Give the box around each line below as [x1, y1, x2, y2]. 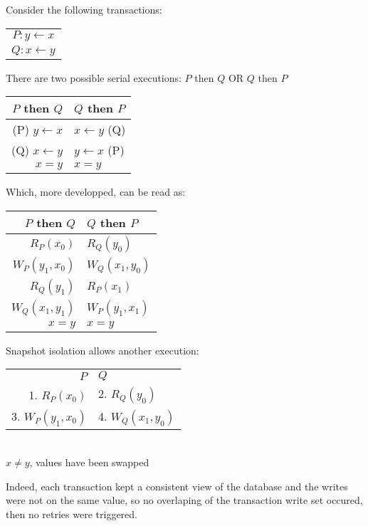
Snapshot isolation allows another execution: [6, 342, 199, 357]
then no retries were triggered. [6, 506, 137, 521]
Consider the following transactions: [6, 2, 162, 16]
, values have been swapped [29, 454, 149, 469]
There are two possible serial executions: [6, 70, 182, 85]
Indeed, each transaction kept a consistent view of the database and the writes [6, 478, 348, 493]
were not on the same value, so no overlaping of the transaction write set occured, [6, 493, 363, 507]
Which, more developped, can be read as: [6, 184, 186, 199]
